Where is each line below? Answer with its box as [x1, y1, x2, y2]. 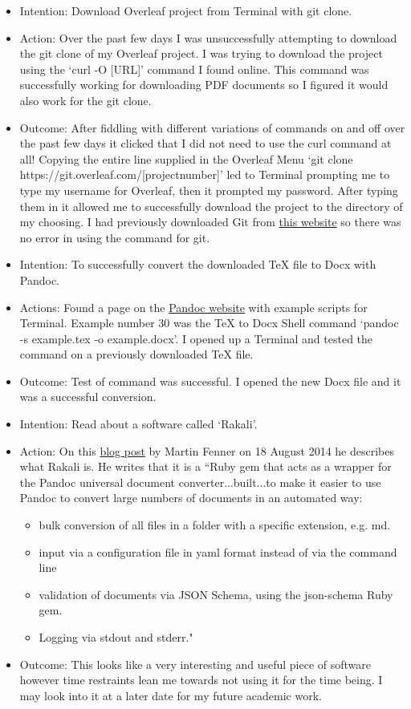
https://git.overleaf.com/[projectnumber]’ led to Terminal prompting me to [19, 166, 390, 183]
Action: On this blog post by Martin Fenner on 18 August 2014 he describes [19, 442, 395, 459]
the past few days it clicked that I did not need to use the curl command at [19, 135, 392, 152]
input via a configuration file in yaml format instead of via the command [39, 543, 397, 560]
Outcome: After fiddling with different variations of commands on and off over [19, 119, 405, 136]
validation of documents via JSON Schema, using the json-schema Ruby [39, 585, 393, 602]
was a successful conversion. [19, 388, 157, 405]
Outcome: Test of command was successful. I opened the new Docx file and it [19, 372, 401, 389]
